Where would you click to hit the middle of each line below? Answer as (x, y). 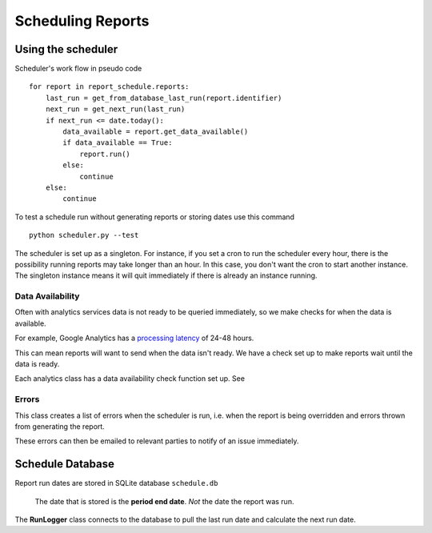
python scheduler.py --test (84, 235)
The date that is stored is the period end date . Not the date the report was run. (164, 501)
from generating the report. (60, 426)
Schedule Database (65, 464)
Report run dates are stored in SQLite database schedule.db (116, 483)
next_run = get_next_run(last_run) (115, 109)
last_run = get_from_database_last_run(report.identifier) (164, 98)
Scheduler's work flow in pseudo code (78, 69)
